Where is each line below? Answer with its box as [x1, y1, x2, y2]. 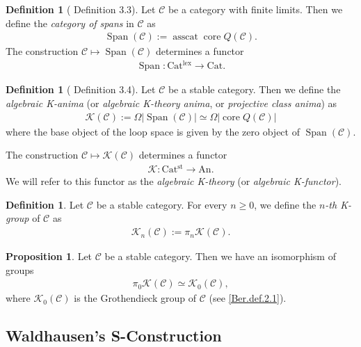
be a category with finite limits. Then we [168, 2, 343, 16]
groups [6, 262, 34, 277]
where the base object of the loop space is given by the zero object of [6, 124, 300, 138]
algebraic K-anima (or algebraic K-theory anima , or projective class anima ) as [6, 95, 337, 110]
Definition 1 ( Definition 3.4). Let [6, 82, 156, 97]
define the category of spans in [6, 15, 134, 30]
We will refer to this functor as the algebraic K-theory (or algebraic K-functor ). [6, 174, 342, 188]
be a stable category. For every [96, 197, 227, 211]
